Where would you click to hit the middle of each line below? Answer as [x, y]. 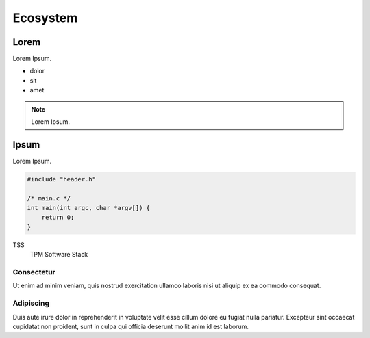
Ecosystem [45, 18]
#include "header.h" [61, 179]
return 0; [58, 218]
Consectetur [34, 272]
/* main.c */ [49, 198]
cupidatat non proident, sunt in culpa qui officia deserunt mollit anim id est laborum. [131, 326]
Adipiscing [31, 303]
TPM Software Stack [59, 255]
